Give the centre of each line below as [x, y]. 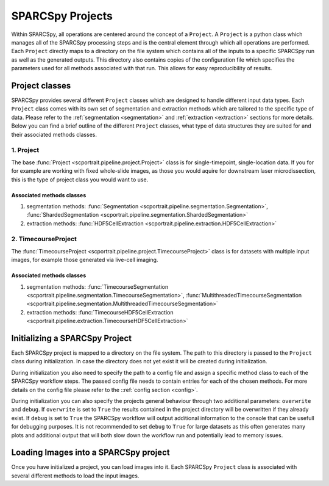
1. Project [25, 150]
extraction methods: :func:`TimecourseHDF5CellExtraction [100, 312]
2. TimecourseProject [44, 239]
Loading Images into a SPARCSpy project [90, 453]
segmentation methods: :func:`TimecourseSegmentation [97, 286]
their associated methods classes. [54, 134]
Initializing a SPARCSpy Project [72, 338]
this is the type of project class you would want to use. [80, 180]
